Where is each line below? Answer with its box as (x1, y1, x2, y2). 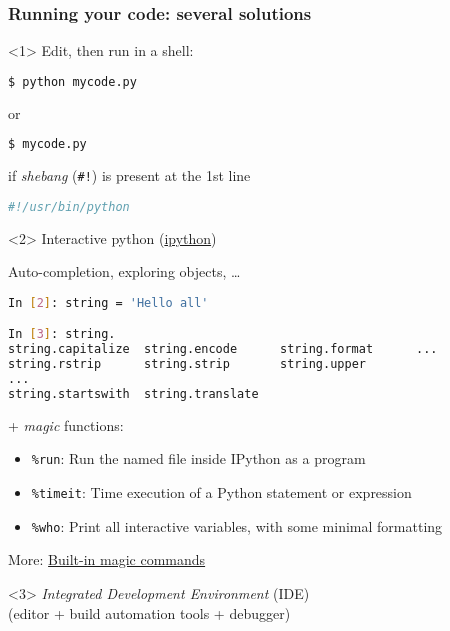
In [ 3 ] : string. (8, 327, 116, 342)
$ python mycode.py (8, 74, 137, 89)
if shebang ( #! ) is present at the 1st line (8, 165, 251, 186)
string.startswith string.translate (8, 386, 259, 401)
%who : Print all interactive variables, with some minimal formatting (31, 515, 443, 536)
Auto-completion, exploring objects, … (8, 261, 241, 282)
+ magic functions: (8, 414, 124, 435)
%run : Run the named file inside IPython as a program (31, 448, 366, 469)
